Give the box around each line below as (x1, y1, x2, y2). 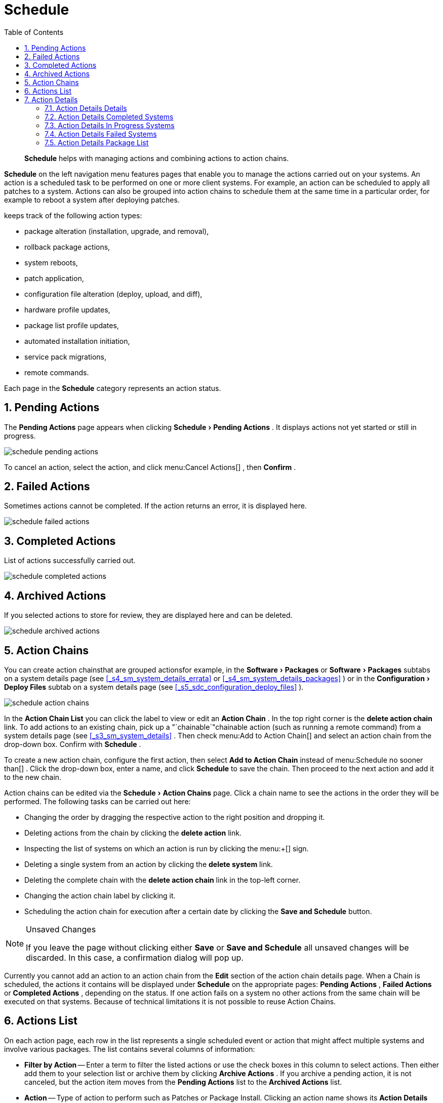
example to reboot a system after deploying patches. (4, 195, 180, 204)
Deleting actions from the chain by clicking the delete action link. (24, 828, 241, 837)
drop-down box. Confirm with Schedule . (4, 739, 141, 749)
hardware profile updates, (24, 305, 110, 314)
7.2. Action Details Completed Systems (45, 112, 174, 121)
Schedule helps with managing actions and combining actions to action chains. (24, 153, 289, 163)
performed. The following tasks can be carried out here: (4, 797, 191, 806)
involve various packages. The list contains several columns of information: (4, 1044, 255, 1053)
